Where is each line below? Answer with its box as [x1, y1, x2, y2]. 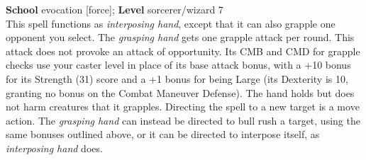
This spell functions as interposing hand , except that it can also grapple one [6, 16, 335, 30]
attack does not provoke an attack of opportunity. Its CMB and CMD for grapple [6, 43, 360, 58]
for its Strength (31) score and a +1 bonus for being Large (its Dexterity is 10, [6, 71, 348, 86]
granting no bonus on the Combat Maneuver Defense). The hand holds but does [6, 85, 355, 100]
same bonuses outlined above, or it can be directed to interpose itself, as [6, 127, 320, 142]
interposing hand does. [6, 140, 103, 155]
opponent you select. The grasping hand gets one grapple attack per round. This [6, 30, 355, 45]
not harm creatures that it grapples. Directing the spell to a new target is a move [6, 99, 360, 114]
